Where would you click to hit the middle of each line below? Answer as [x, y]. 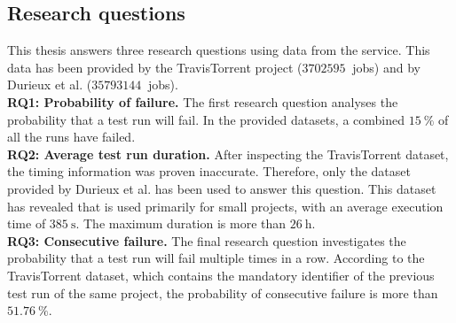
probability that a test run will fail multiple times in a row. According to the [216, 258]
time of [27, 223]
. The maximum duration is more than [181, 223]
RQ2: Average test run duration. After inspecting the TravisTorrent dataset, [228, 154]
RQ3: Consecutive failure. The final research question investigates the [207, 240]
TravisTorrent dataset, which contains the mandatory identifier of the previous [221, 275]
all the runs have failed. [71, 137]
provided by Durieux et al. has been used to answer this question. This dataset [222, 188]
